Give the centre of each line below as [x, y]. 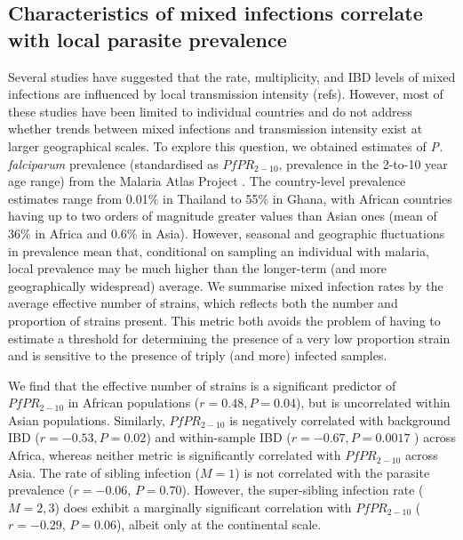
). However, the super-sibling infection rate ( [303, 490]
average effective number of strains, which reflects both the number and [203, 303]
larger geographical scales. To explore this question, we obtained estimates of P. [226, 145]
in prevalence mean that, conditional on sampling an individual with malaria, [219, 250]
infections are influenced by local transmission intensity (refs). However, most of [226, 94]
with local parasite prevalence [148, 39]
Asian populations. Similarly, [87, 419]
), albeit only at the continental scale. [219, 524]
